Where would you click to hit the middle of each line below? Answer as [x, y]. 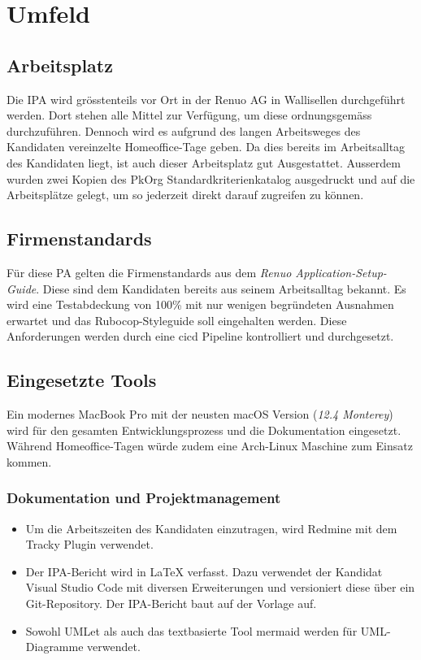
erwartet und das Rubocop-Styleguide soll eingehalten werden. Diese [177, 320]
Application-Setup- [341, 272]
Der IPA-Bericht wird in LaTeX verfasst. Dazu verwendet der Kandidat [204, 571]
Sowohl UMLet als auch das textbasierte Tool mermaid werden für [191, 630]
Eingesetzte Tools [82, 380]
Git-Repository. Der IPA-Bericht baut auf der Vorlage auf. [171, 604]
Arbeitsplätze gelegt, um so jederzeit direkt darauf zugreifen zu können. [185, 195]
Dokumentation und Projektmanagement [144, 498]
